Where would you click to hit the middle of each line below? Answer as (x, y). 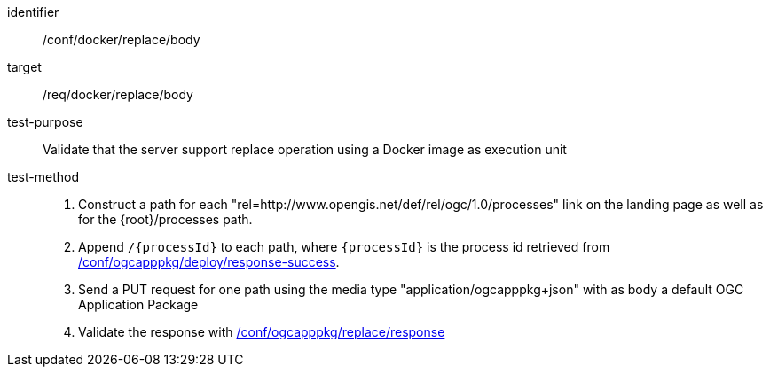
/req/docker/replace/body (118, 94)
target (24, 67)
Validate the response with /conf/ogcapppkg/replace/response (262, 332)
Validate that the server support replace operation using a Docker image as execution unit (305, 149)
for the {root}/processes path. (165, 219)
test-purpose (45, 122)
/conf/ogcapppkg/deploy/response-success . (209, 262)
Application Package (138, 304)
